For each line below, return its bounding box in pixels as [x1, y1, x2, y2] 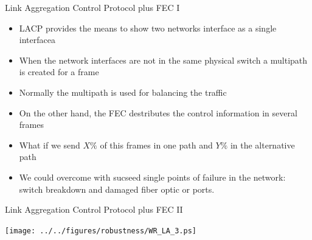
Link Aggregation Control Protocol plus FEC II [5, 203, 183, 216]
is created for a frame [19, 65, 99, 78]
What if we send [19, 138, 80, 151]
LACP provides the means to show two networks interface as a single [19, 21, 277, 34]
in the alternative [230, 138, 295, 151]
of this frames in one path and [100, 138, 213, 151]
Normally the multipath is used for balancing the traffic [19, 85, 227, 98]
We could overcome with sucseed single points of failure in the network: [19, 170, 286, 183]
